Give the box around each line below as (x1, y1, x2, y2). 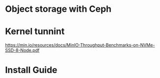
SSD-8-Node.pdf (5, 48, 40, 53)
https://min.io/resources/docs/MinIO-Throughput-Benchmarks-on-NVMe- (5, 42, 155, 48)
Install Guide (5, 65, 57, 76)
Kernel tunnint (5, 26, 65, 37)
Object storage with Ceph (5, 3, 112, 15)
